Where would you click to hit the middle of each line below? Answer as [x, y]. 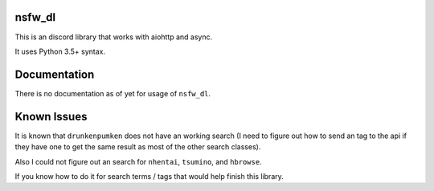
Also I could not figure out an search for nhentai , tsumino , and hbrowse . [138, 161]
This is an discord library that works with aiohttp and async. [114, 37]
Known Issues [51, 116]
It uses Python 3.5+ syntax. [60, 51]
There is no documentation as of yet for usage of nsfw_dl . [113, 93]
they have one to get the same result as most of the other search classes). [138, 147]
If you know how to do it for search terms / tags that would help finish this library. [149, 176]
